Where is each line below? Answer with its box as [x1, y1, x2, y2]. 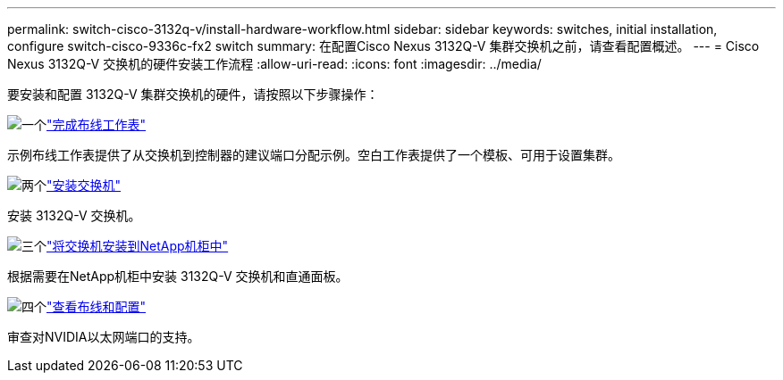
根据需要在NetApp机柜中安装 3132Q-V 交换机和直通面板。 [7, 268, 349, 284]
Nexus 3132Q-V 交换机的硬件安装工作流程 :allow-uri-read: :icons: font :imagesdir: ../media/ [7, 56, 542, 71]
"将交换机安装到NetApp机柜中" [46, 238, 229, 253]
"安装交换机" [46, 178, 122, 193]
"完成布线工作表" [46, 117, 147, 132]
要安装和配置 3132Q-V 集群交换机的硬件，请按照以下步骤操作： [7, 87, 379, 102]
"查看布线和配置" [46, 299, 147, 314]
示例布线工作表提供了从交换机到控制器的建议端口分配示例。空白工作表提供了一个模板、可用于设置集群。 [7, 147, 620, 162]
